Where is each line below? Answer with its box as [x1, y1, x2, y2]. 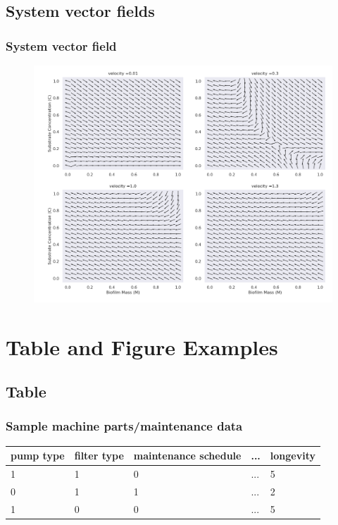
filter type [74, 448, 124, 463]
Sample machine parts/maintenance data [6, 417, 243, 435]
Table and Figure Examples [6, 332, 278, 361]
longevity [270, 448, 315, 463]
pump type [11, 448, 65, 463]
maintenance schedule [133, 448, 242, 463]
